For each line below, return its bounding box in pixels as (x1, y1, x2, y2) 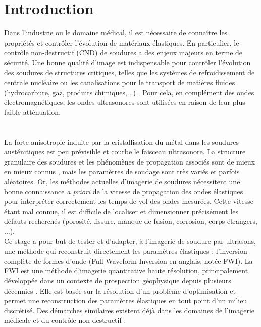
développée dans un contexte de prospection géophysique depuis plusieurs (4, 275, 231, 285)
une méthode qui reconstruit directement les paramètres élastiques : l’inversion (4, 246, 247, 256)
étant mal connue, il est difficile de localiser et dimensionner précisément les (4, 206, 238, 216)
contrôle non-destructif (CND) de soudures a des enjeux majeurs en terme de (4, 47, 243, 58)
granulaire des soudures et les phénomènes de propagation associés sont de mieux (4, 156, 255, 167)
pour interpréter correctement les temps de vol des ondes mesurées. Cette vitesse (4, 196, 253, 207)
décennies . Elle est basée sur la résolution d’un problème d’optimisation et (4, 285, 236, 296)
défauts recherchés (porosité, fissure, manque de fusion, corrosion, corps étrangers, (4, 216, 257, 226)
